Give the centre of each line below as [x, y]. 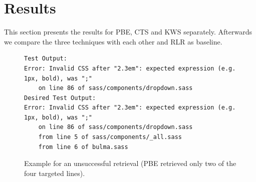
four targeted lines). [55, 173]
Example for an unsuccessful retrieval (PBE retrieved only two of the [130, 163]
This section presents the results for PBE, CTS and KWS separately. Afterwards [128, 32]
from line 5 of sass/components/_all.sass [110, 137]
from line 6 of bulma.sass [83, 147]
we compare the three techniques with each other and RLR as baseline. [113, 41]
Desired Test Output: [60, 98]
